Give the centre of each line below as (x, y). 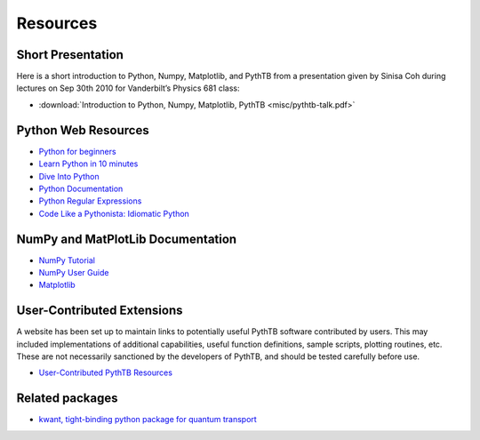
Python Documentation (81, 188)
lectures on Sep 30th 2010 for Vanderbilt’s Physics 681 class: (128, 88)
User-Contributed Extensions (100, 311)
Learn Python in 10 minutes (88, 164)
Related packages (68, 399)
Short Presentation (70, 55)
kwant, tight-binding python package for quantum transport (148, 420)
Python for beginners (77, 151)
